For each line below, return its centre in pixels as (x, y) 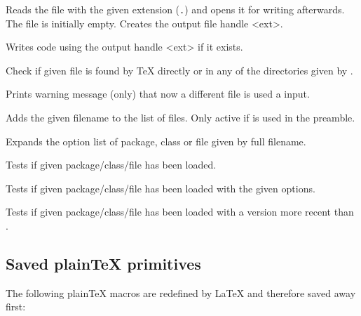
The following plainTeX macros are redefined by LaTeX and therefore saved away (181, 292)
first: (16, 307)
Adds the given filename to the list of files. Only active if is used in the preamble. (180, 118)
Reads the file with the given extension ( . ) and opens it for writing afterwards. (175, 9)
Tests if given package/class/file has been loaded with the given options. (161, 188)
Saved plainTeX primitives (103, 263)
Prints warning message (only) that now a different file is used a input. (158, 94)
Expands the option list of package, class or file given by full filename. (156, 141)
